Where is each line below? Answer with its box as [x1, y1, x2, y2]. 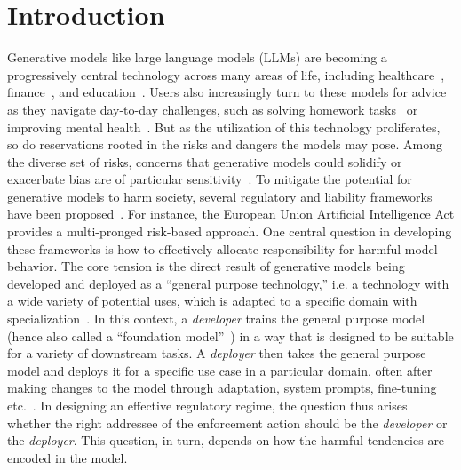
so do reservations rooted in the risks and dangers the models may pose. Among [7, 135, 442, 154]
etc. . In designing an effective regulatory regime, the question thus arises [7, 396, 408, 414]
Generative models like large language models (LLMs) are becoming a [7, 48, 387, 67]
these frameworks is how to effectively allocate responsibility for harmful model [7, 239, 438, 258]
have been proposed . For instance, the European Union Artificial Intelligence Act [7, 204, 455, 223]
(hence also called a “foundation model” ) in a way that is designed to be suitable [7, 326, 454, 345]
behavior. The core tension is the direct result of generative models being [7, 257, 405, 275]
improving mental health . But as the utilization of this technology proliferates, [7, 117, 441, 136]
